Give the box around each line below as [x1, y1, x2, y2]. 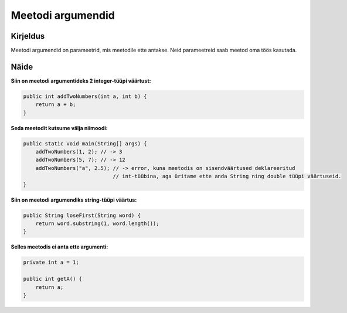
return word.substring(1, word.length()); [35, 220, 159, 227]
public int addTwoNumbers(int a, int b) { [23, 93, 147, 100]
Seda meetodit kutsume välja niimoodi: [11, 124, 108, 131]
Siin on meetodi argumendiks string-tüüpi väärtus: [11, 196, 137, 203]
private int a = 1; [23, 259, 79, 266]
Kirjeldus [11, 31, 45, 41]
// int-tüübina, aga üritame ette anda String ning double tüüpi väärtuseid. [113, 173, 342, 180]
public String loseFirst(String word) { [23, 212, 141, 219]
